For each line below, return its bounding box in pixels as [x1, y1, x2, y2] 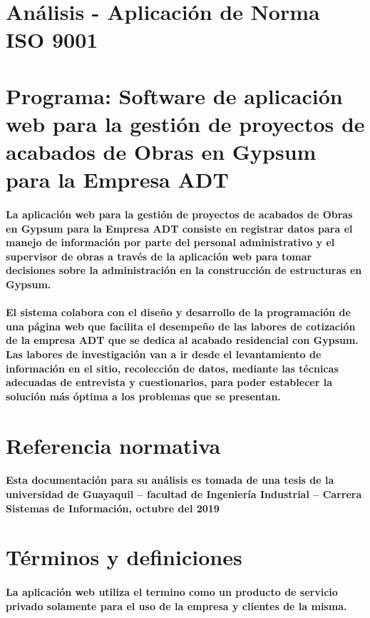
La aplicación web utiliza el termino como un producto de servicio [6, 584, 338, 599]
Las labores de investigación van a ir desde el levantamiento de [6, 347, 322, 362]
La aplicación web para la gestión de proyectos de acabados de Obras [6, 207, 353, 222]
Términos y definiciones [6, 542, 242, 572]
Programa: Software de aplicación [6, 81, 343, 110]
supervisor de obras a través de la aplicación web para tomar [6, 248, 312, 263]
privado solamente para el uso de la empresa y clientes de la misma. [6, 598, 347, 613]
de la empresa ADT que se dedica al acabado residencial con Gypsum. [6, 333, 359, 348]
